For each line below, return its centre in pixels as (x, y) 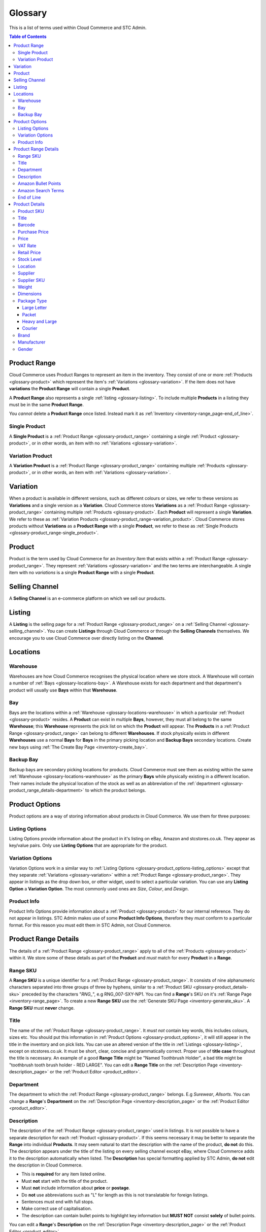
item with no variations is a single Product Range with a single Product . (82, 572)
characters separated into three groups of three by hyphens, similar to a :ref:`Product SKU (100, 987)
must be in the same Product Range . (46, 405)
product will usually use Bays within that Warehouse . (63, 690)
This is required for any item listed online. (64, 1174)
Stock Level (30, 259)
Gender (25, 349)
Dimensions (30, 294)
